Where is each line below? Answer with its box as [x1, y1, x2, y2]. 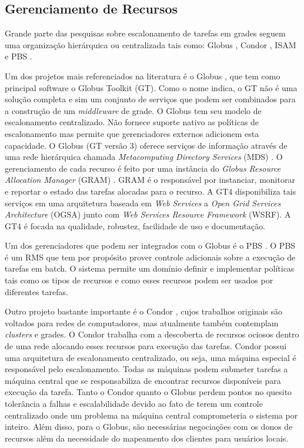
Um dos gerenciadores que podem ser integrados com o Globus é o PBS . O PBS [5, 239, 296, 252]
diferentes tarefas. [5, 285, 68, 297]
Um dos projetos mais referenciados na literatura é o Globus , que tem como [5, 69, 280, 82]
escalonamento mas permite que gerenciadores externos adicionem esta [5, 127, 259, 139]
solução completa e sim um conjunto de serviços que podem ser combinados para [5, 93, 296, 105]
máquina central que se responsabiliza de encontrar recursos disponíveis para [5, 374, 281, 386]
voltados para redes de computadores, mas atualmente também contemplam [5, 316, 279, 329]
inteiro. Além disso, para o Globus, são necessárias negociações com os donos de [5, 420, 293, 433]
